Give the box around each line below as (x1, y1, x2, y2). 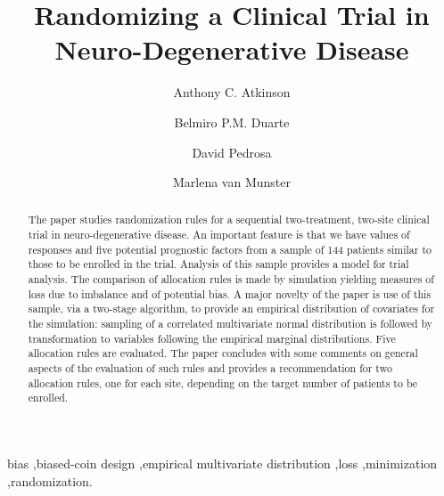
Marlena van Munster (172, 173, 291, 191)
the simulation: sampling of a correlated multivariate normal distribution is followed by (28, 316, 433, 331)
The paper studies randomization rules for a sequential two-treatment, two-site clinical (28, 212, 430, 227)
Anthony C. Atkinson (173, 83, 291, 102)
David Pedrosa (192, 142, 272, 161)
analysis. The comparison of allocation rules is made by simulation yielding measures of (28, 272, 434, 287)
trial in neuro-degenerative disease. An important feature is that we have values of (28, 227, 410, 242)
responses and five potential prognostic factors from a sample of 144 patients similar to (28, 241, 432, 256)
